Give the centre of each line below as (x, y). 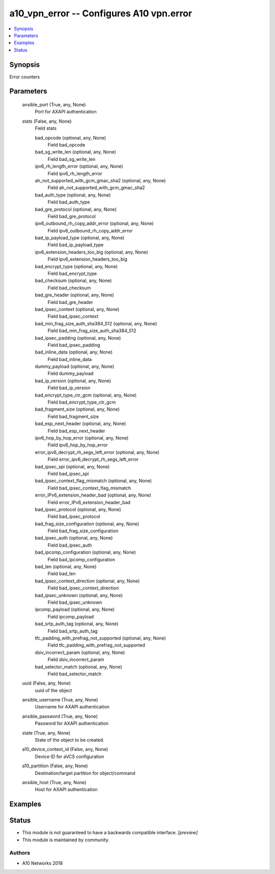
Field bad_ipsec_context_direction (83, 588)
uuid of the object (53, 690)
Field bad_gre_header (71, 302)
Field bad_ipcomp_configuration (81, 559)
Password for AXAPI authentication (72, 723)
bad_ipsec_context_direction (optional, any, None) (87, 581)
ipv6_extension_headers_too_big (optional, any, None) (91, 252)
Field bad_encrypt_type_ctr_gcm (82, 402)
